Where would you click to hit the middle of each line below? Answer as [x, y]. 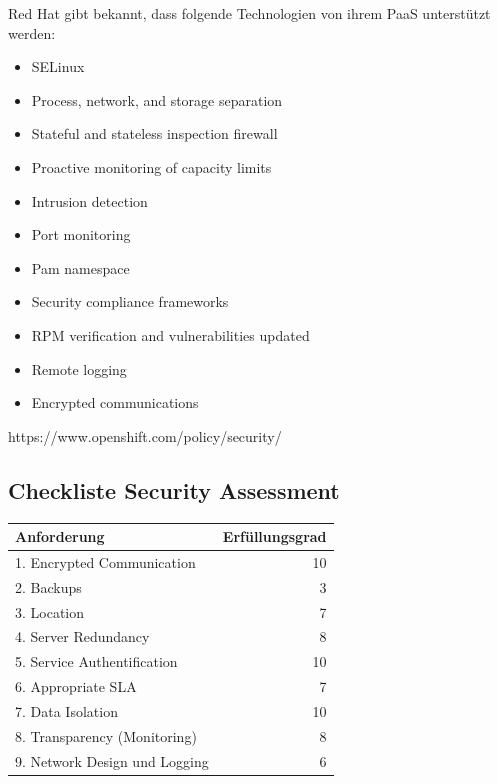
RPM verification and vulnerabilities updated [170, 334]
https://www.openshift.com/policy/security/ [145, 435]
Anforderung [60, 536]
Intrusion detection [89, 200]
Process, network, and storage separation [157, 99]
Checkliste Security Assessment [174, 489]
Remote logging [79, 368]
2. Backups [48, 586]
